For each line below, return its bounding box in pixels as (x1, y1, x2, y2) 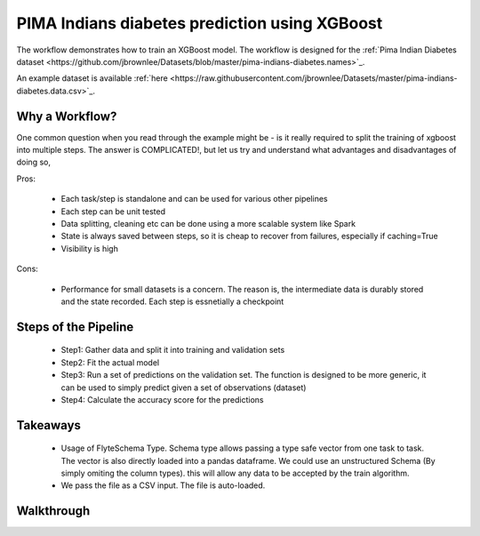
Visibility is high (60, 243, 119, 253)
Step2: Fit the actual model (60, 356, 160, 368)
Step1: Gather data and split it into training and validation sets (60, 345, 285, 356)
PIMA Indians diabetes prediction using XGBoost (16, 13, 383, 33)
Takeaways (16, 418, 82, 433)
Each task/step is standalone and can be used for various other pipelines (60, 194, 328, 204)
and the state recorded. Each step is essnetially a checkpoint (60, 296, 284, 307)
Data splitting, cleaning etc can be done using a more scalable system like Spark (60, 218, 356, 228)
